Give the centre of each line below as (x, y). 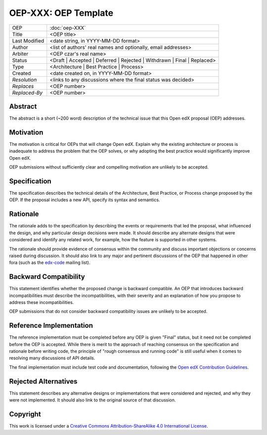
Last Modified (28, 41)
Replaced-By (27, 92)
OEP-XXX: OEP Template (61, 13)
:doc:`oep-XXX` (68, 28)
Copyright (25, 414)
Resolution (24, 80)
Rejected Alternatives (43, 381)
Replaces (23, 86)
